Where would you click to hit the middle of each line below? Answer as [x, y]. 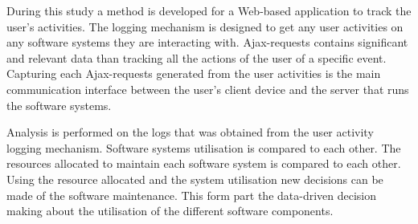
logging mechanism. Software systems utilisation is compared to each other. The [204, 147]
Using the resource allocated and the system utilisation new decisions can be [195, 179]
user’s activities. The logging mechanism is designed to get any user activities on [205, 26]
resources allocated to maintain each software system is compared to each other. [204, 163]
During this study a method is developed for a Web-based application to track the [209, 10]
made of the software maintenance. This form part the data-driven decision [192, 195]
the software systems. [59, 105]
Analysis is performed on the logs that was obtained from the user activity [190, 132]
